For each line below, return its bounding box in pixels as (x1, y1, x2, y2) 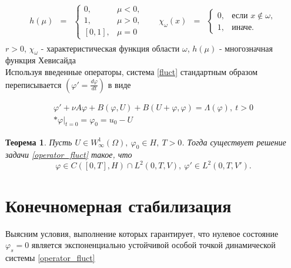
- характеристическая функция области (41, 42, 180, 54)
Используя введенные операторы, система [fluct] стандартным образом (5, 66, 258, 78)
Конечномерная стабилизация (5, 193, 232, 217)
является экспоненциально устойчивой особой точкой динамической (31, 239, 276, 251)
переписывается (5, 78, 62, 90)
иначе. (232, 23, 254, 32)
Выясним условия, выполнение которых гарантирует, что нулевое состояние (5, 227, 279, 239)
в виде (108, 78, 131, 90)
